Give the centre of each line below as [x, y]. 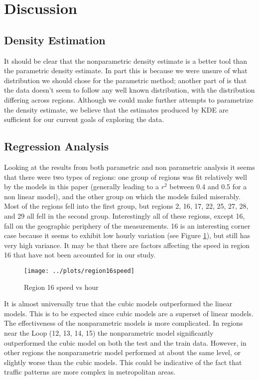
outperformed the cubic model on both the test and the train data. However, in [125, 342]
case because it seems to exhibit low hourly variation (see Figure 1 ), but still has [127, 235]
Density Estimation [55, 40]
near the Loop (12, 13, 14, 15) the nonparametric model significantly [109, 332]
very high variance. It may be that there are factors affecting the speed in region [127, 245]
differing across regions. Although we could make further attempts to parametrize [129, 99]
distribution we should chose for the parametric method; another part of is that [126, 80]
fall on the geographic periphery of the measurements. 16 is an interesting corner [127, 225]
